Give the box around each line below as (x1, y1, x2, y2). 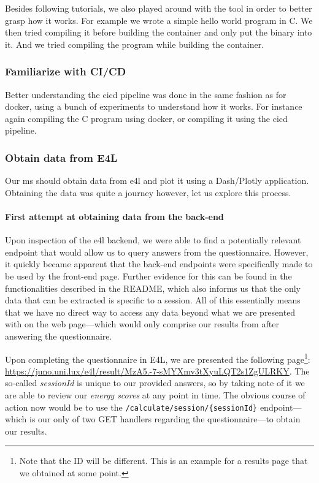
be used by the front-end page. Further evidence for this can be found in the (5, 269, 292, 282)
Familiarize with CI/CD (5, 64, 126, 79)
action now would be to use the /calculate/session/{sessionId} (5, 400, 258, 413)
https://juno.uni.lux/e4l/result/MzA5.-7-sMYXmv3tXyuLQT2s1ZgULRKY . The (5, 364, 310, 377)
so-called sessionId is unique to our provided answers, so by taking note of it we (5, 376, 305, 389)
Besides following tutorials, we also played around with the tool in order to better (5, 2, 312, 14)
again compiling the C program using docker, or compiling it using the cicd (5, 112, 288, 124)
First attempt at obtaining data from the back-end (5, 210, 224, 222)
